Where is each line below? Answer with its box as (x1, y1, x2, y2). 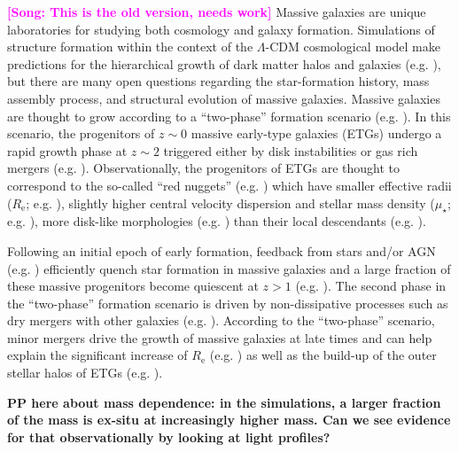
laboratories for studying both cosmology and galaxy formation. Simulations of (7, 19, 435, 38)
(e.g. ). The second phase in (295, 277, 447, 295)
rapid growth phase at (7, 141, 128, 160)
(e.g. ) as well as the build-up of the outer (209, 346, 437, 364)
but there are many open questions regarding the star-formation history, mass (7, 72, 430, 90)
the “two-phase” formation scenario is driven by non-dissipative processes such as (7, 293, 448, 312)
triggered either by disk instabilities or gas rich (163, 141, 418, 160)
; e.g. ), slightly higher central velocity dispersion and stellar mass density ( (26, 193, 435, 212)
